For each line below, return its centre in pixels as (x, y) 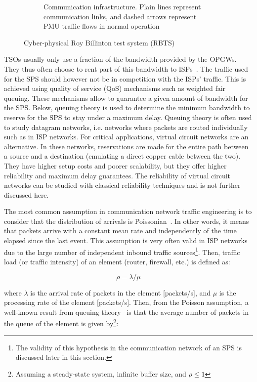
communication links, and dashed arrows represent (120, 16)
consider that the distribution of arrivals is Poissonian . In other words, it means (127, 221)
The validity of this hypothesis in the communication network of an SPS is (128, 347)
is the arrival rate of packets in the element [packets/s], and (121, 292)
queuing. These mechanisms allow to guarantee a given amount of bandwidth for (126, 98)
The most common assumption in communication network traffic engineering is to (128, 211)
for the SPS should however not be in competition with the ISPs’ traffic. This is (125, 78)
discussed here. (26, 194)
